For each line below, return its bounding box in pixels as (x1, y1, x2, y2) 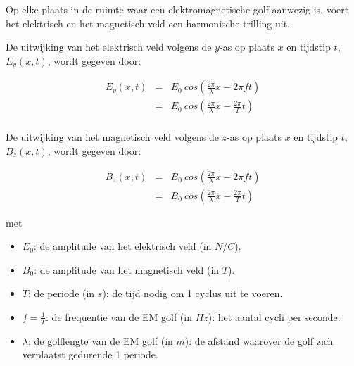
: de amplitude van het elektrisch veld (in (33, 239, 212, 253)
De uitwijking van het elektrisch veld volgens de (6, 39, 212, 54)
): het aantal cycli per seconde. (208, 309, 341, 324)
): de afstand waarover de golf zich (184, 333, 334, 348)
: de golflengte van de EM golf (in (27, 333, 173, 348)
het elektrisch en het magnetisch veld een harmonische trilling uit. (6, 15, 290, 30)
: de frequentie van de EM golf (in (46, 309, 192, 324)
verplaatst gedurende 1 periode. (22, 347, 158, 362)
